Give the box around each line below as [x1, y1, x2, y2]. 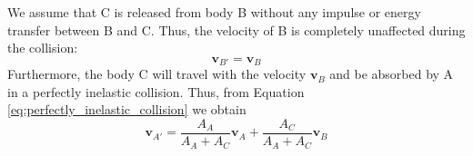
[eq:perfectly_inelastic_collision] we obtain [7, 100, 247, 119]
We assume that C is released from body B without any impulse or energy [7, 3, 421, 21]
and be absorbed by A [329, 64, 454, 83]
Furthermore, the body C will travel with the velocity [7, 64, 307, 83]
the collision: [7, 38, 78, 57]
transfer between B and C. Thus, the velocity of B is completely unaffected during [7, 20, 466, 39]
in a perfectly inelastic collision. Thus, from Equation [7, 82, 305, 101]
